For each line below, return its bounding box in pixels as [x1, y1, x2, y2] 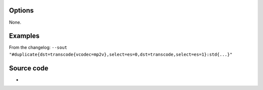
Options [9, 6, 34, 15]
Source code [9, 64, 49, 72]
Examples [9, 32, 40, 40]
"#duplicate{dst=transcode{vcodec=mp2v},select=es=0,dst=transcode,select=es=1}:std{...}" [9, 51, 233, 57]
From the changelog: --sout [9, 45, 68, 50]
